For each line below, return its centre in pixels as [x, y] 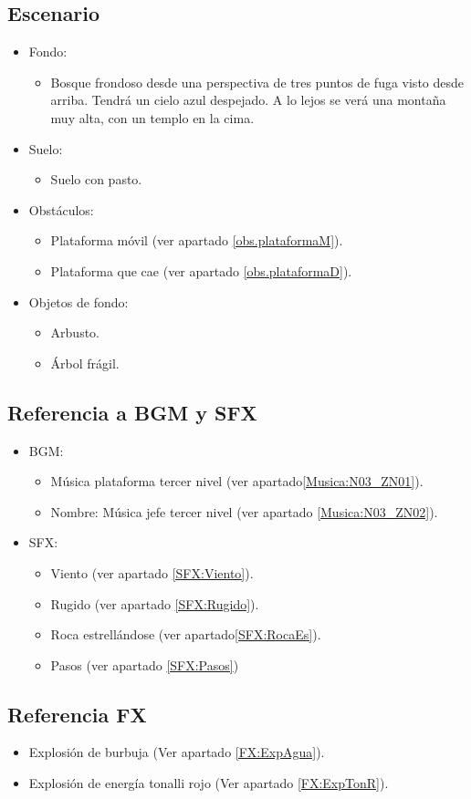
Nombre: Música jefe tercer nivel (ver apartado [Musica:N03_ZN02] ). [244, 511]
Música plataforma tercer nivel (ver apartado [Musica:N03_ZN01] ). [237, 481]
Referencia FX [77, 714]
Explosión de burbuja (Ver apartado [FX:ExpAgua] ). [177, 752]
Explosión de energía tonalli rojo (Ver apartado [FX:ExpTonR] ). [209, 783]
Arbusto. [75, 332]
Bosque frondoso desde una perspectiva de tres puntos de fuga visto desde [257, 82]
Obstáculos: [61, 209]
